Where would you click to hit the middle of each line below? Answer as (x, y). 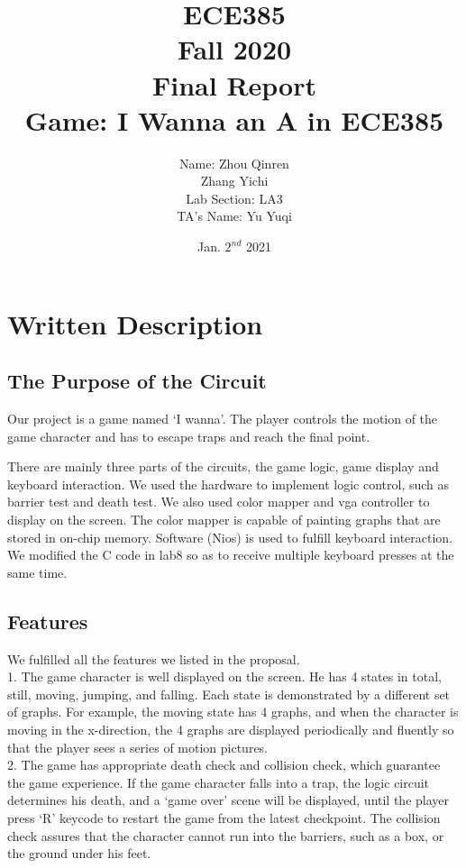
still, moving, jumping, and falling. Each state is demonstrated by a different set (229, 694)
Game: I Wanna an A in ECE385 (234, 119)
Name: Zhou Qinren (234, 163)
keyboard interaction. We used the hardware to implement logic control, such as (228, 484)
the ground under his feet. (79, 853)
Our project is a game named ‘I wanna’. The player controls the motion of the (223, 419)
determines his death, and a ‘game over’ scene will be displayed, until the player (228, 800)
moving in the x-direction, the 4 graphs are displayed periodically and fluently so (231, 729)
